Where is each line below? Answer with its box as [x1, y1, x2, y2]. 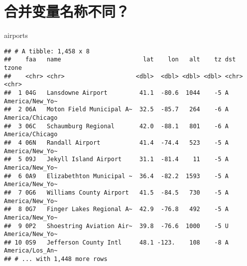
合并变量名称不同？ [4, 1, 130, 21]
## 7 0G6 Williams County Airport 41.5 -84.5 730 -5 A [4, 189, 229, 196]
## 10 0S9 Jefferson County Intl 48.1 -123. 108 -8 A [4, 239, 229, 246]
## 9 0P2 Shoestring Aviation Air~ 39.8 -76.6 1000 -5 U [4, 222, 229, 230]
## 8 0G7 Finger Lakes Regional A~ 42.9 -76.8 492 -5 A [4, 206, 229, 213]
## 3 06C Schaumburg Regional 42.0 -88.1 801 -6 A [4, 122, 229, 130]
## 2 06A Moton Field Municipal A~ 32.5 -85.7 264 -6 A [4, 106, 229, 113]
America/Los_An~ [4, 247, 58, 255]
